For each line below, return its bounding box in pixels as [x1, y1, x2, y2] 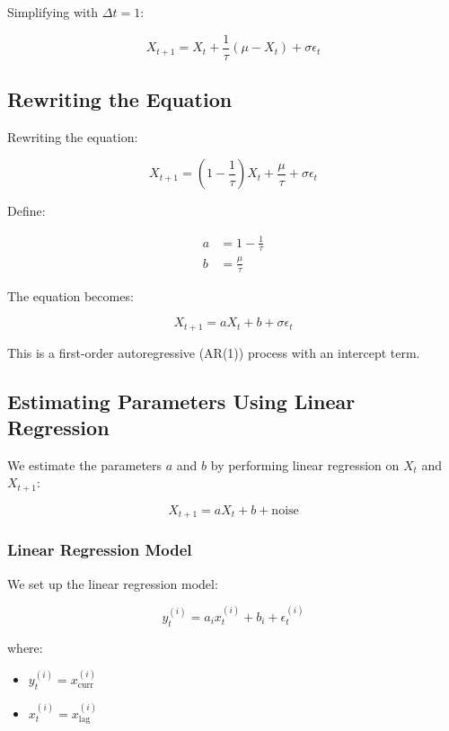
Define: [7, 201, 46, 220]
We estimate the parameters [7, 455, 163, 474]
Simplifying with [7, 3, 99, 21]
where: [7, 637, 43, 656]
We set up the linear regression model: [7, 574, 218, 593]
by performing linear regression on [210, 455, 400, 474]
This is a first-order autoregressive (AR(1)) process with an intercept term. [7, 343, 420, 361]
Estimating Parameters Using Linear [7, 387, 356, 415]
